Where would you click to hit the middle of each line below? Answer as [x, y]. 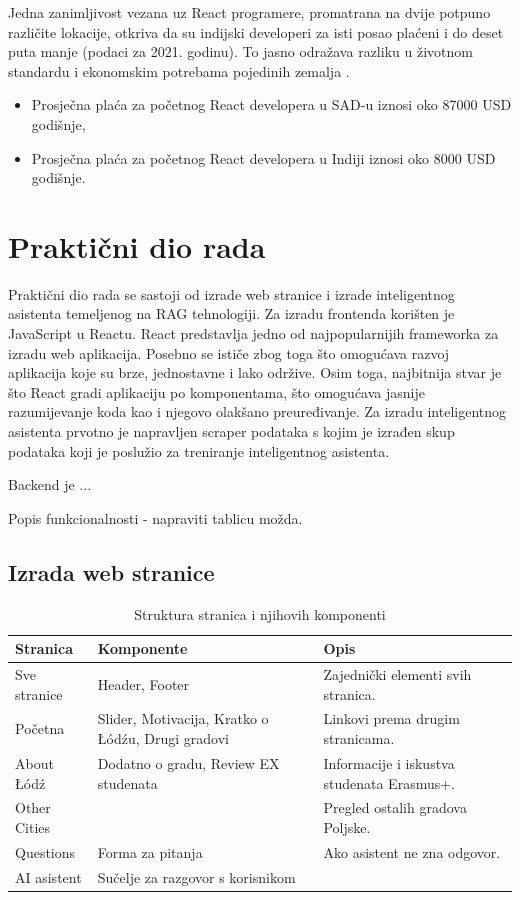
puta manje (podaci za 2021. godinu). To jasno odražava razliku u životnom [240, 51]
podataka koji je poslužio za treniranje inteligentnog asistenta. [199, 450]
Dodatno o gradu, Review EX [188, 762]
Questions [45, 851]
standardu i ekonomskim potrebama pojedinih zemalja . [179, 70]
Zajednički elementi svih [397, 674]
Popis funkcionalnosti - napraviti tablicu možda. [155, 517]
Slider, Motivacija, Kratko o [183, 718]
